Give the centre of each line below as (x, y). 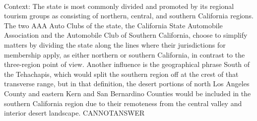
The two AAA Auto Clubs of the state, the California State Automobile (113, 25)
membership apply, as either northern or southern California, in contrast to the (125, 54)
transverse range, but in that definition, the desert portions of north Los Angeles (127, 84)
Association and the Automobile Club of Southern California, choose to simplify (126, 35)
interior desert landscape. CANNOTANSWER (74, 113)
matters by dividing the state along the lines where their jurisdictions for (115, 44)
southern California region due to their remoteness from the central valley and (123, 103)
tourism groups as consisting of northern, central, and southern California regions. (129, 16)
